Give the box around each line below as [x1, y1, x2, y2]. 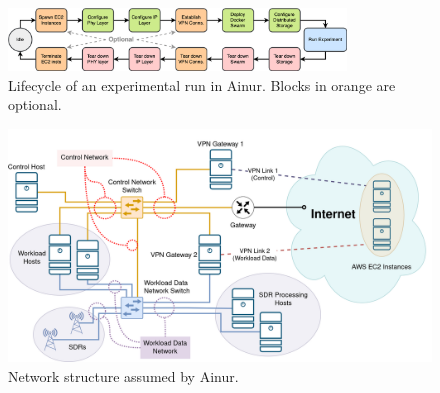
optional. [8, 94, 62, 115]
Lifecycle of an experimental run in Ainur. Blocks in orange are [8, 74, 396, 95]
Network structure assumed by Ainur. [8, 365, 239, 386]
